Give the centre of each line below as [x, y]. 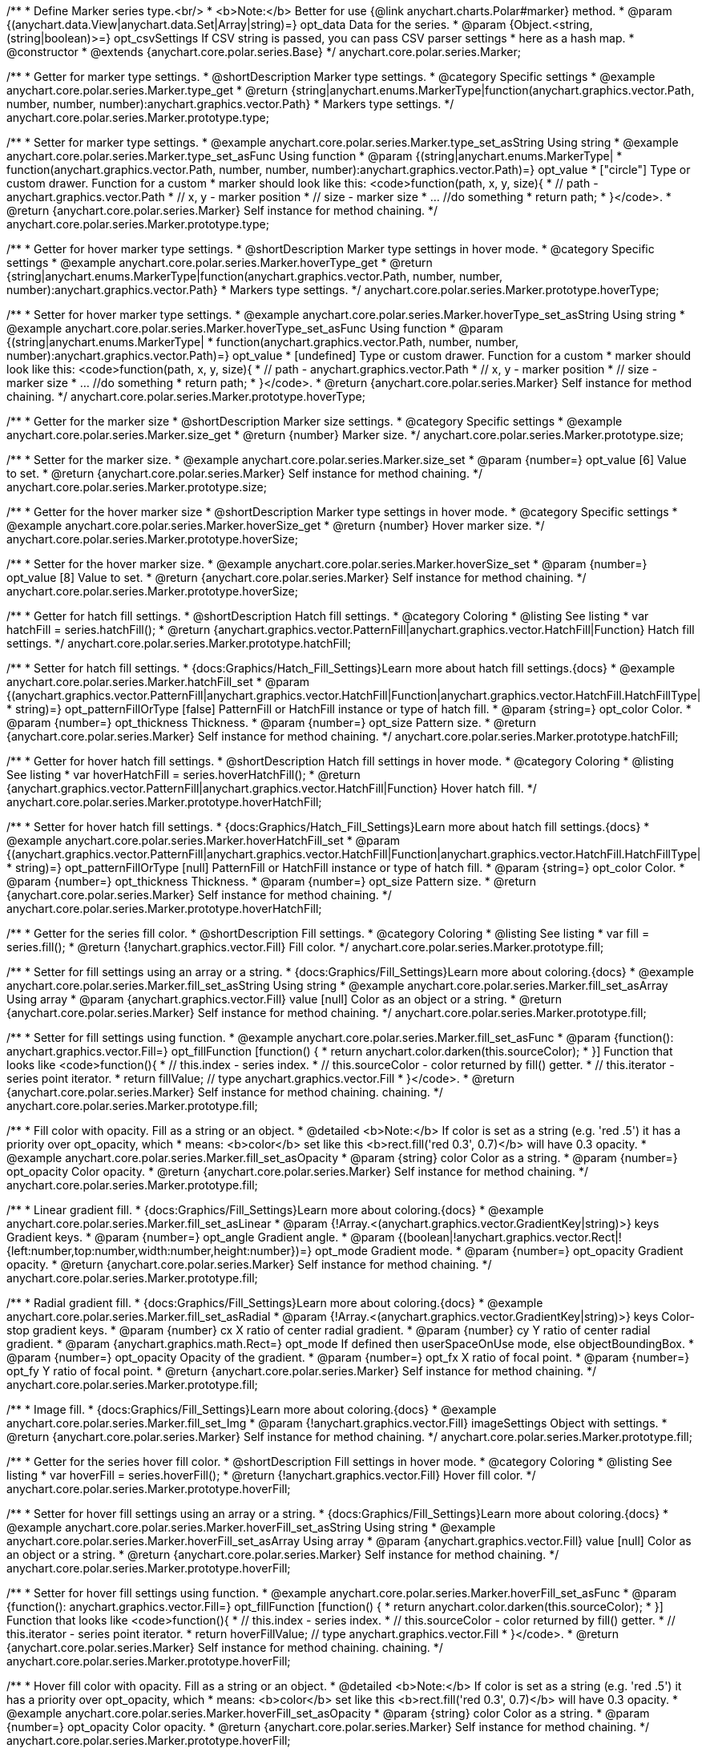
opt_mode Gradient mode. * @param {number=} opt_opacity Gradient [499, 1251]
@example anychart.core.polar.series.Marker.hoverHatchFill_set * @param [204, 840]
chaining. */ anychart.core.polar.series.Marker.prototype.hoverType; [186, 396]
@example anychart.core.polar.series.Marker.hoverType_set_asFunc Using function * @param [255, 328]
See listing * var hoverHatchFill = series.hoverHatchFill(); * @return [184, 775]
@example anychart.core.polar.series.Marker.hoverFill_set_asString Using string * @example [251, 1527]
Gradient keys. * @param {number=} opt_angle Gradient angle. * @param [201, 1237]
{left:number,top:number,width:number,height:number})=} [159, 1251]
